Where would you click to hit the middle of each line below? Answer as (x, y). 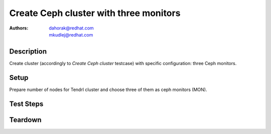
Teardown (26, 120)
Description (28, 51)
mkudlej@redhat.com (71, 34)
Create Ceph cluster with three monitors (95, 13)
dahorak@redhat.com (71, 28)
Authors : (19, 28)
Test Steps (26, 104)
